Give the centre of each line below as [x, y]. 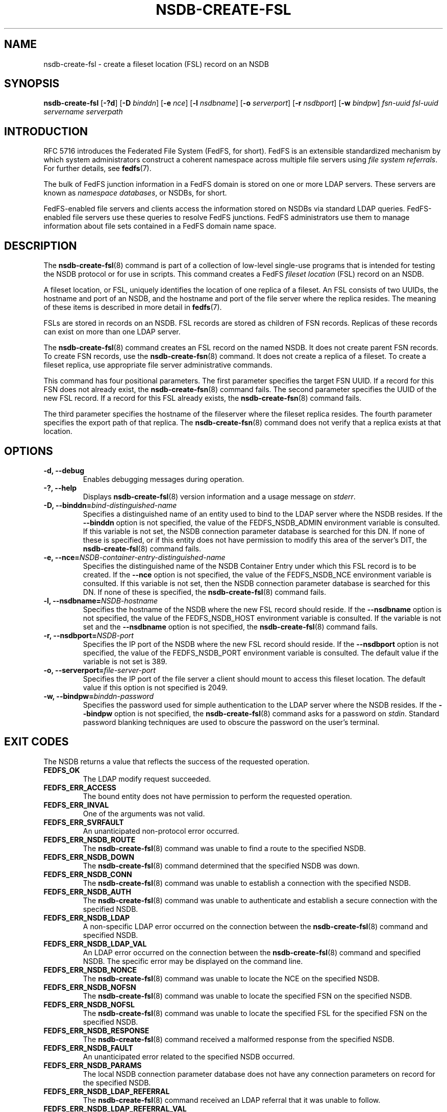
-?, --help [60, 488]
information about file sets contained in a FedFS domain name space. [160, 226]
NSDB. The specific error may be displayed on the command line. [193, 961]
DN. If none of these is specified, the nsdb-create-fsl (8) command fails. [205, 592]
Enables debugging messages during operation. [164, 479]
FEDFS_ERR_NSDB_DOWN [89, 857]
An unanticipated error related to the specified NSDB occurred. [189, 1056]
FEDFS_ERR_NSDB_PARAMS [93, 1065]
